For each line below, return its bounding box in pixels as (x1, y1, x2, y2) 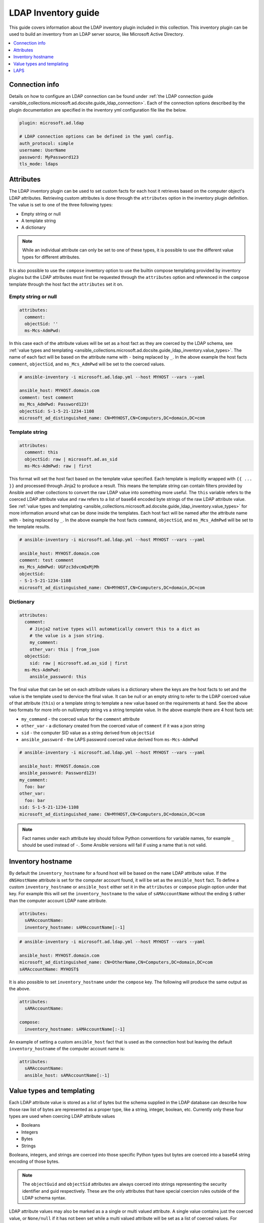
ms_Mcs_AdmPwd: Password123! (19, 402, 89, 407)
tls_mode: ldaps (19, 161, 59, 166)
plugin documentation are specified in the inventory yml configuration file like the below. (9, 107, 187, 113)
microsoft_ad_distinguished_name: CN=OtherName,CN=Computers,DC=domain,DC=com (19, 959, 213, 965)
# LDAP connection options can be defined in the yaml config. (19, 134, 175, 139)
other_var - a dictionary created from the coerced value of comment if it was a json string (21, 723, 205, 729)
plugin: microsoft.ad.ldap (19, 120, 84, 126)
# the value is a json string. (29, 633, 105, 638)
